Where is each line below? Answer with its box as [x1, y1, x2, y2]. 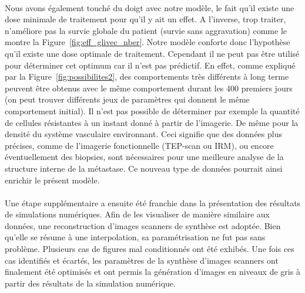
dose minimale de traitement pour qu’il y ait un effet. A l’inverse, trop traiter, [5, 13, 286, 25]
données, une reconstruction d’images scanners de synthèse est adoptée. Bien [5, 219, 281, 231]
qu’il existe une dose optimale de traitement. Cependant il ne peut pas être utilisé [5, 47, 300, 59]
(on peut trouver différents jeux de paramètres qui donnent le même [5, 93, 250, 105]
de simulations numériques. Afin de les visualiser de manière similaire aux [5, 208, 270, 220]
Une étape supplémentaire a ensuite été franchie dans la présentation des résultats [5, 196, 301, 209]
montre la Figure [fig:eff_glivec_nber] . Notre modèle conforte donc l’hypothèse [5, 36, 290, 48]
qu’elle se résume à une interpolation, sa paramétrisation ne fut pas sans [5, 231, 266, 243]
